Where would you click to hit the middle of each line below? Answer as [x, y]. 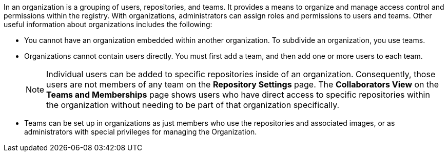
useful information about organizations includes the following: [108, 24]
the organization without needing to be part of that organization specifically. [193, 105]
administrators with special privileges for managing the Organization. [141, 132]
